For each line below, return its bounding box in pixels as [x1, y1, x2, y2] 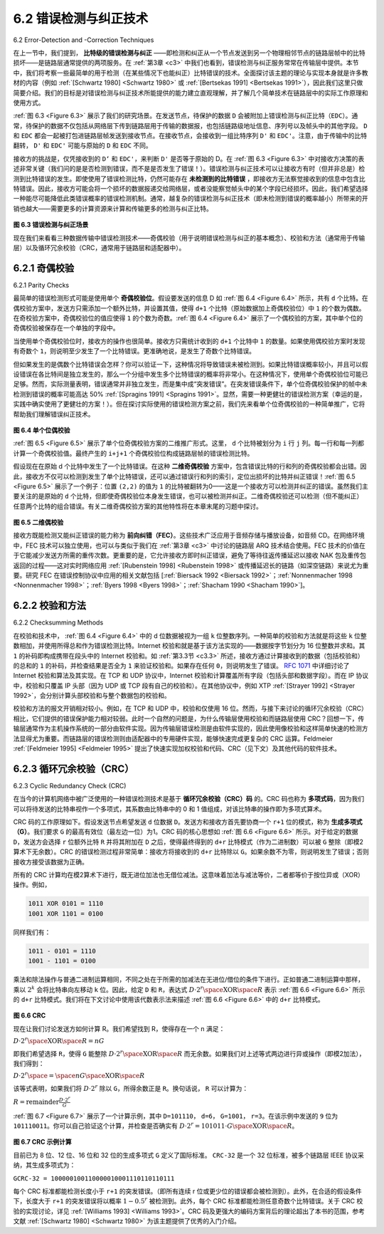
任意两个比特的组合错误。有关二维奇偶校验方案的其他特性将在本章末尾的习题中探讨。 [13, 502, 262, 511]
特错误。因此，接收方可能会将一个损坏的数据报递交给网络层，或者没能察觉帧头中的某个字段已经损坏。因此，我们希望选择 [13, 184, 368, 193]
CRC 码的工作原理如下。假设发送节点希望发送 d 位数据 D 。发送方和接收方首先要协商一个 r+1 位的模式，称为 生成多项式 [13, 817, 363, 826]
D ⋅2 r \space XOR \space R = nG [13, 1036, 105, 1045]
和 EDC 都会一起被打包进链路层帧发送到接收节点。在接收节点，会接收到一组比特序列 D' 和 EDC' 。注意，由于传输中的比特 [13, 132, 368, 140]
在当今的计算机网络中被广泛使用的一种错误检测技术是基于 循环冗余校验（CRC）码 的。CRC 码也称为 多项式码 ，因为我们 [13, 795, 365, 803]
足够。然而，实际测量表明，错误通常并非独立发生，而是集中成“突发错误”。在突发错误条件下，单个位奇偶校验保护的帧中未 [13, 380, 368, 388]
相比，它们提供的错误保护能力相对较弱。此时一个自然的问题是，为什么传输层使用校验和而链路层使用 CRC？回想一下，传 [13, 714, 365, 723]
